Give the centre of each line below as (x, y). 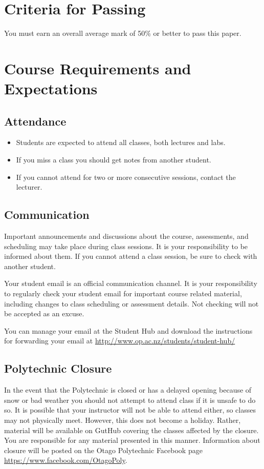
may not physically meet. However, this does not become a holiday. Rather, (123, 420)
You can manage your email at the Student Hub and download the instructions (128, 330)
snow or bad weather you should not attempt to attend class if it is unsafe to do (130, 400)
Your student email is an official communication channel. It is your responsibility (131, 283)
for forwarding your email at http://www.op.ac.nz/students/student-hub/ (120, 341)
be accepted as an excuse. (44, 313)
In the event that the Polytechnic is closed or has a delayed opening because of (128, 390)
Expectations (51, 88)
